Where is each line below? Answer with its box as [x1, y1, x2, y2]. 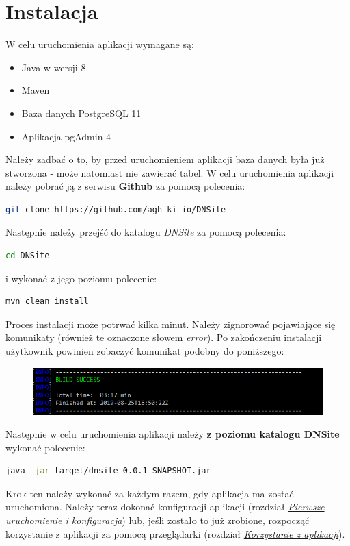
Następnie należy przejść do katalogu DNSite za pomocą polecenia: [5, 225, 286, 239]
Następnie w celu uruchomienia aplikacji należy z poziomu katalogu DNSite [5, 427, 340, 441]
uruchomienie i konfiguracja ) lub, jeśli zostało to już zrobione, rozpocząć [5, 513, 310, 528]
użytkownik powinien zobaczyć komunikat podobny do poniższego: [5, 344, 284, 358]
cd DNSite [5, 251, 50, 261]
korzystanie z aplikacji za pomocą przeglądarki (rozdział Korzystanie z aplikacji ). [5, 526, 345, 541]
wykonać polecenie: [5, 440, 85, 454]
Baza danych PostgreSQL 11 [21, 106, 142, 120]
